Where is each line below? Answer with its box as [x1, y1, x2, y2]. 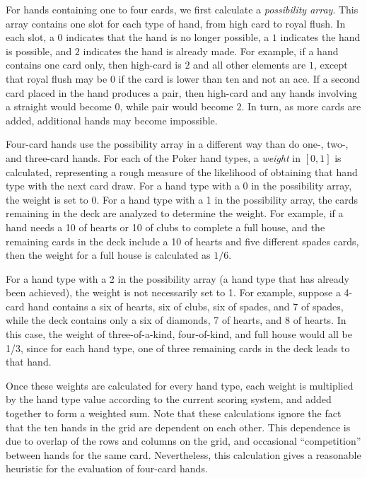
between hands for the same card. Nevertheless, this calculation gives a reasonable [6, 447, 361, 462]
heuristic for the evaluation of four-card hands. [6, 461, 208, 476]
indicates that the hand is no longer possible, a [66, 30, 269, 45]
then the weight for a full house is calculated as [6, 247, 211, 262]
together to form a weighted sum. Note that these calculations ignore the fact [6, 406, 342, 421]
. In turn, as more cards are [241, 99, 361, 114]
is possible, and [6, 43, 72, 58]
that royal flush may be [6, 71, 107, 86]
